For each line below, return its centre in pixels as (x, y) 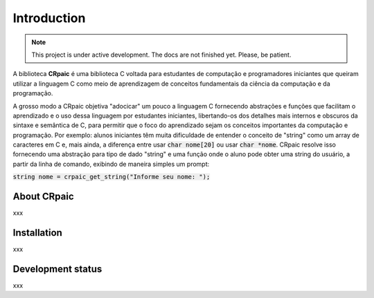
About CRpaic (43, 197)
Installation (37, 233)
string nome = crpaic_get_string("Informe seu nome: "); (112, 177)
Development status (57, 269)
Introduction (49, 18)
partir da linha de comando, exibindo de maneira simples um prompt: (111, 164)
